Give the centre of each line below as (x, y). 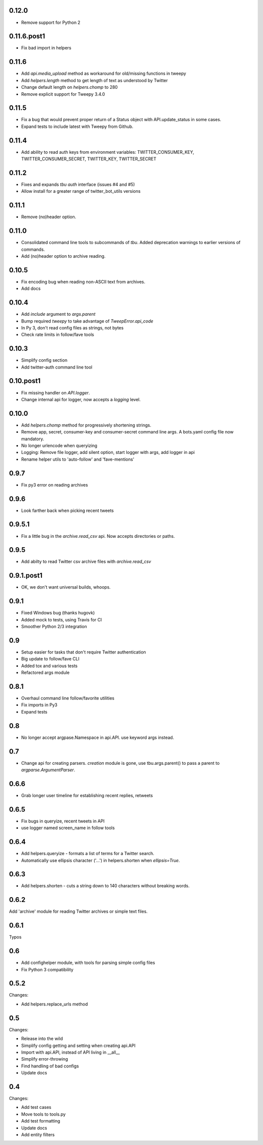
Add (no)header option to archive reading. (63, 256)
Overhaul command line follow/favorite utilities (68, 698)
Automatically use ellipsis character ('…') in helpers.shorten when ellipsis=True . (101, 860)
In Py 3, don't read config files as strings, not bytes (72, 327)
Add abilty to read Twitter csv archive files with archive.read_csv (86, 562)
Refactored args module (46, 673)
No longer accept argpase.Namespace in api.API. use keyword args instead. (98, 737)
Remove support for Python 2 (51, 22)
